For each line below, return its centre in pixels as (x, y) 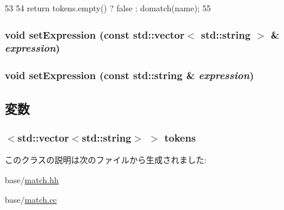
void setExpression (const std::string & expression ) (130, 75)
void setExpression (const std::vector (95, 34)
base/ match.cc (31, 200)
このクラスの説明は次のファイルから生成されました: (106, 160)
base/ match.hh (32, 179)
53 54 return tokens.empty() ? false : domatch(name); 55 (108, 8)
